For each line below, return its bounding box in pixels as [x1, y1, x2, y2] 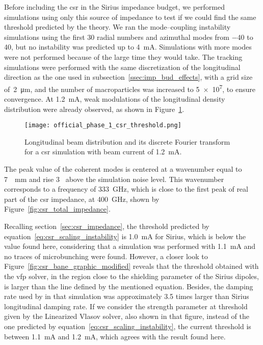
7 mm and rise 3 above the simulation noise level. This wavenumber [4, 173, 224, 184]
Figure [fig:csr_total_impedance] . [4, 203, 111, 214]
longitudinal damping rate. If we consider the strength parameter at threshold [4, 301, 248, 311]
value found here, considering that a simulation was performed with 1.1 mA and [4, 241, 256, 251]
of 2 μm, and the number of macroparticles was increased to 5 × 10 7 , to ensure [4, 82, 255, 94]
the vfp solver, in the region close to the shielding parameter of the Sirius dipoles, [4, 270, 259, 281]
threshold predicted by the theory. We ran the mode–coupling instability [4, 21, 231, 32]
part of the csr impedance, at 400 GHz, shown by [4, 193, 160, 204]
